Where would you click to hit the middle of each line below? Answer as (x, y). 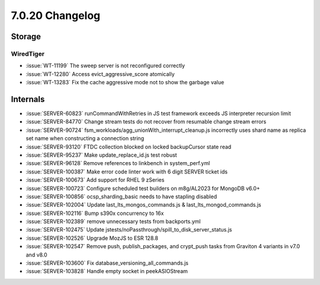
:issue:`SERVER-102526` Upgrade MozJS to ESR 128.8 (92, 238)
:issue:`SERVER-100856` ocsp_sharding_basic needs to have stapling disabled (121, 197)
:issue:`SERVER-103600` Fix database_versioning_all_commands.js (107, 263)
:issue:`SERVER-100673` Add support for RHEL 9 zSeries (95, 180)
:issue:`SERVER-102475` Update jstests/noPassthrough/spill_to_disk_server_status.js (129, 230)
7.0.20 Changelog (56, 15)
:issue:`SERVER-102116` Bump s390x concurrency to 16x (95, 213)
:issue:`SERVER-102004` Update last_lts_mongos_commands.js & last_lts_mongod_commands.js (143, 205)
